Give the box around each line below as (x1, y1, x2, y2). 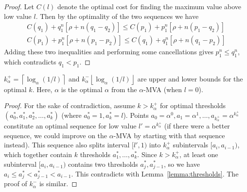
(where (61, 110, 82, 120)
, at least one (179, 149, 218, 159)
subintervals (173, 140, 209, 150)
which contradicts (4, 57, 56, 67)
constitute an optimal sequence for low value (4, 121, 137, 131)
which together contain (4, 149, 72, 159)
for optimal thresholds (159, 100, 226, 111)
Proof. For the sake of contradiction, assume (4, 100, 135, 111)
